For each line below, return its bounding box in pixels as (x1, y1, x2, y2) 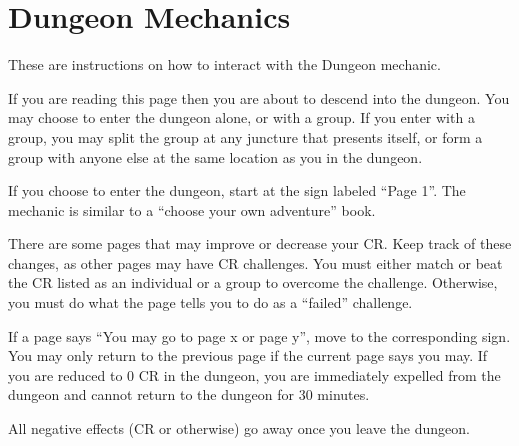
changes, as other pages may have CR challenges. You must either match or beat (8, 252, 503, 273)
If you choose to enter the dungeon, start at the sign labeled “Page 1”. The (8, 180, 466, 201)
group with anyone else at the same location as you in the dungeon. (8, 146, 423, 167)
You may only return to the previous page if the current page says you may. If (8, 345, 488, 366)
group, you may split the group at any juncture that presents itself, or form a (8, 126, 483, 147)
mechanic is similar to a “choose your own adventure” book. (8, 199, 376, 220)
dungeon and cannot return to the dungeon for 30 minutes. (8, 384, 370, 405)
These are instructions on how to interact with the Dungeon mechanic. (8, 54, 441, 75)
